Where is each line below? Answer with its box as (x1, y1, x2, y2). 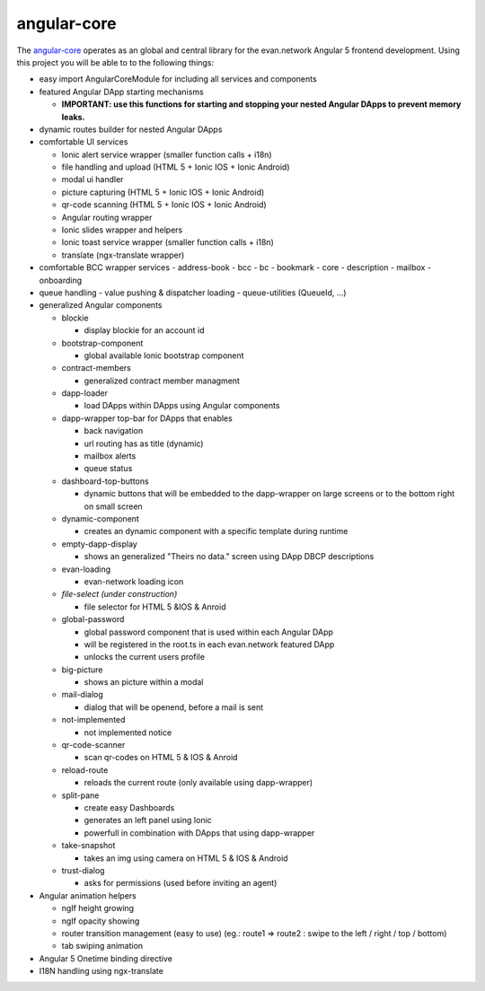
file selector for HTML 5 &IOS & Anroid (84, 601, 226, 612)
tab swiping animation (61, 941, 144, 952)
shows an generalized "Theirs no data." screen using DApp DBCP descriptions (84, 551, 375, 562)
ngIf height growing (61, 903, 135, 914)
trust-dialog (61, 864, 105, 875)
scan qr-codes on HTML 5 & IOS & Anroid (84, 752, 238, 763)
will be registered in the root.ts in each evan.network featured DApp (84, 638, 335, 650)
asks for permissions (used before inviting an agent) (84, 878, 278, 889)
